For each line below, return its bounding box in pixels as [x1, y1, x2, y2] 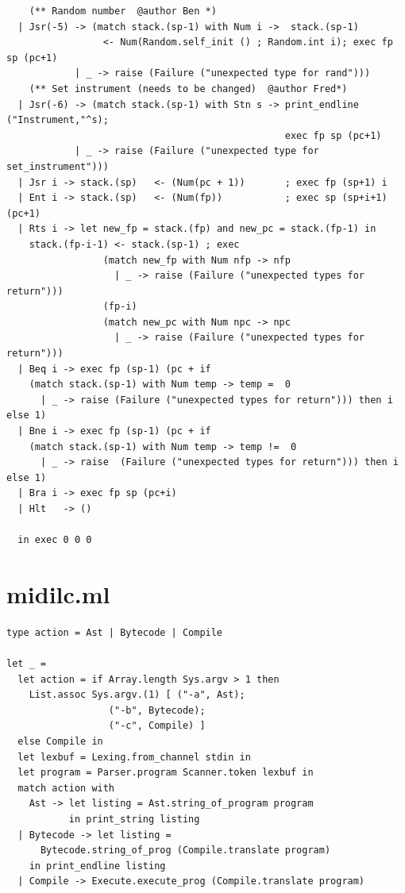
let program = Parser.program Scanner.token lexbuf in [17, 767, 314, 779]
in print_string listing [68, 814, 200, 826]
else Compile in [17, 736, 103, 748]
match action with [17, 782, 115, 794]
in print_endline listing [29, 860, 166, 872]
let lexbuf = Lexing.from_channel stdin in [17, 751, 251, 763]
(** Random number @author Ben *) [29, 6, 217, 17]
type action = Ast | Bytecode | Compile [6, 626, 223, 638]
